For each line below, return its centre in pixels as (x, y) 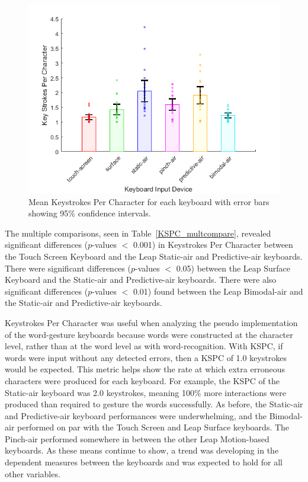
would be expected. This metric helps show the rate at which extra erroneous (145, 369)
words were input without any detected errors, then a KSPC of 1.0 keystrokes (146, 357)
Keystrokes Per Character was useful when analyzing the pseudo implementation (151, 322)
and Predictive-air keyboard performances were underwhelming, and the (136, 415)
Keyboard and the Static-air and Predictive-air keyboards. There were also (141, 280)
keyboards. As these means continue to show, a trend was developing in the (142, 450)
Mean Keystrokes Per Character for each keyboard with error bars (149, 201)
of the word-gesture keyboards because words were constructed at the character (149, 334)
